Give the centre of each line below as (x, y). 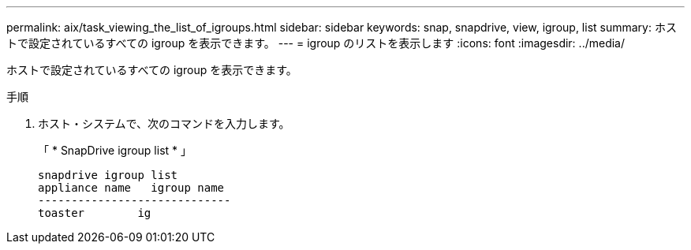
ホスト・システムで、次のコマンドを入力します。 (164, 123)
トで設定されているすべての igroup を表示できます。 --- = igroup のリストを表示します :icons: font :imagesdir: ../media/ (316, 43)
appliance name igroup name (131, 188)
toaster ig (95, 213)
